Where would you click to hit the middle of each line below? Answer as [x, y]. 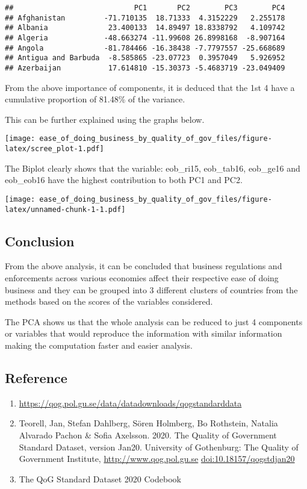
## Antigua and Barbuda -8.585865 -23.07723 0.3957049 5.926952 [145, 58]
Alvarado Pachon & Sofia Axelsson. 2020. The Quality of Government [148, 434]
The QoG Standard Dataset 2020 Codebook [100, 478]
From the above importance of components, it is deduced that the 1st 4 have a [150, 87]
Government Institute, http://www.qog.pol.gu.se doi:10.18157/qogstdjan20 [157, 459]
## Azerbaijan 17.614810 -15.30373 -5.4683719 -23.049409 [145, 68]
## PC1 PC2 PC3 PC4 [145, 8]
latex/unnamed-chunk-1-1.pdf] [65, 209]
